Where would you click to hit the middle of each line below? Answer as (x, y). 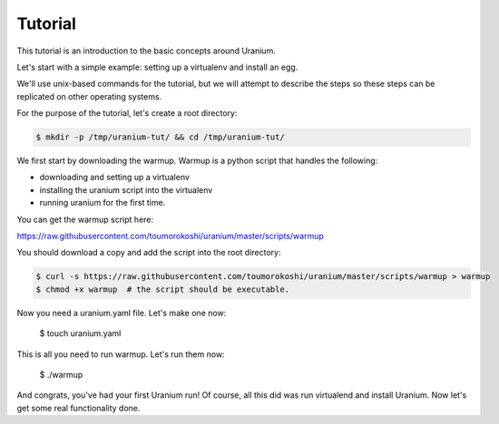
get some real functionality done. (78, 408)
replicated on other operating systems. (89, 96)
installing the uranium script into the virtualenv (126, 189)
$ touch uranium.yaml (80, 333)
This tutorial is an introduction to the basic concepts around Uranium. (146, 51)
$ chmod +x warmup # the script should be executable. (163, 289)
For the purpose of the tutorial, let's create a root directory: (127, 113)
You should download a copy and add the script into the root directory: (149, 253)
